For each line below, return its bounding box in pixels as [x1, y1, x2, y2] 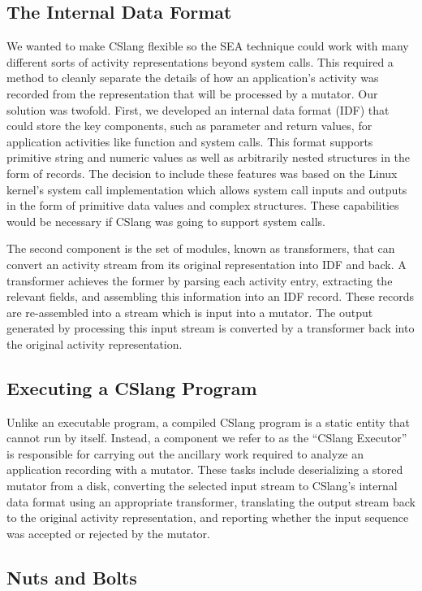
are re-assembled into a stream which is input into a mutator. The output [6, 303, 373, 320]
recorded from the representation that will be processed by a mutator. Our [6, 85, 378, 102]
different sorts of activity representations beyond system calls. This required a [6, 53, 394, 70]
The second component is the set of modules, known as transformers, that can [6, 240, 395, 257]
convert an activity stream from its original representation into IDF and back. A [6, 255, 407, 272]
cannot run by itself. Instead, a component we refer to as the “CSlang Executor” [6, 429, 407, 446]
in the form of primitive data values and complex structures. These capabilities [6, 197, 399, 214]
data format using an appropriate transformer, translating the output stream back [6, 493, 416, 510]
